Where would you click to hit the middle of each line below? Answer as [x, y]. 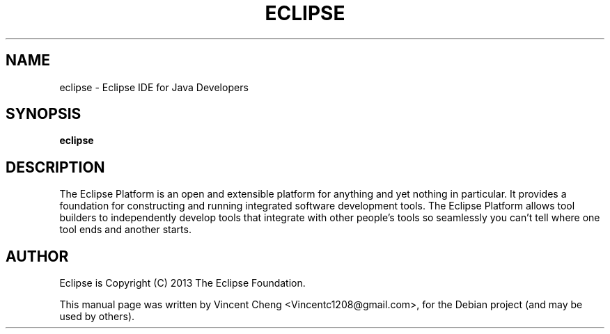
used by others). [97, 317]
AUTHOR [37, 256]
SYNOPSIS [44, 114]
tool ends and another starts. [125, 230]
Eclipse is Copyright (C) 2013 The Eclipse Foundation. [182, 283]
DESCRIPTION [55, 167]
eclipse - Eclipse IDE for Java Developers [154, 87]
